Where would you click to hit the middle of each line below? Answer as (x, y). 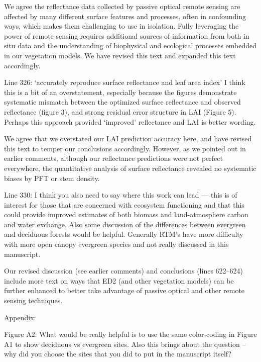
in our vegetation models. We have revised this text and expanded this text (120, 55)
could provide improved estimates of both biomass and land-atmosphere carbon (126, 214)
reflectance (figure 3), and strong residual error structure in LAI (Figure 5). (120, 111)
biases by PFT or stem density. (52, 178)
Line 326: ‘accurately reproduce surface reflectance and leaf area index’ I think (125, 82)
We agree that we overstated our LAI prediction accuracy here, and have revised (128, 139)
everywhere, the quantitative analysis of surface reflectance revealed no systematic (130, 168)
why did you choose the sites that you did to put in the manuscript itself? (118, 354)
